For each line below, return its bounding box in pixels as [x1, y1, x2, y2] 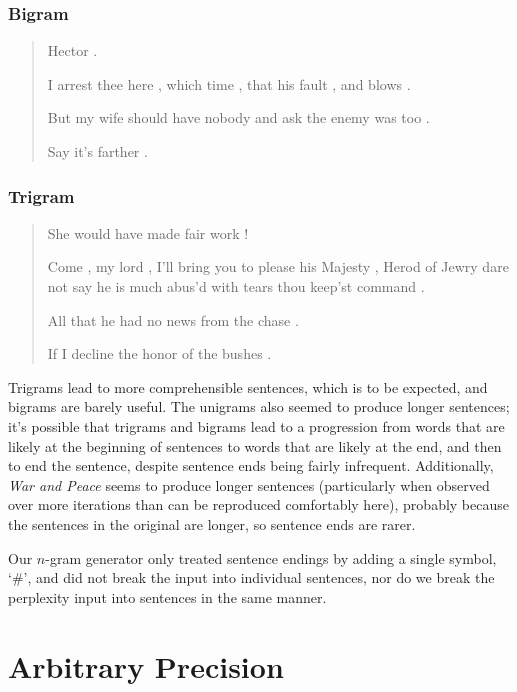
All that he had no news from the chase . [47, 309, 299, 330]
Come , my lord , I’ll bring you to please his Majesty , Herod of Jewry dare [47, 256, 509, 277]
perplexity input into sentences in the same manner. [8, 586, 327, 607]
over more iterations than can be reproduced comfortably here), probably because [8, 494, 509, 515]
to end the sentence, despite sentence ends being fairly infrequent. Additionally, [8, 455, 494, 476]
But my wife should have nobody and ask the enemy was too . [47, 107, 430, 128]
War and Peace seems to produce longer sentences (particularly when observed [8, 474, 490, 495]
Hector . [47, 40, 98, 61]
